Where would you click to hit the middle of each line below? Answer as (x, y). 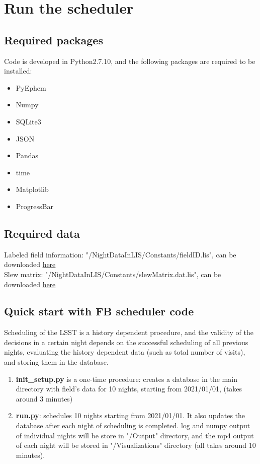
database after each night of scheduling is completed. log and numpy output (133, 425)
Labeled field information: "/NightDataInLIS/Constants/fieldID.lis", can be (120, 254)
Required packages (54, 40)
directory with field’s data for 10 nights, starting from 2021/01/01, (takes (129, 389)
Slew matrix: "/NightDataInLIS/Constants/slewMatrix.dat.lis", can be (113, 274)
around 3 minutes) (44, 398)
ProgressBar (34, 206)
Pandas (27, 155)
